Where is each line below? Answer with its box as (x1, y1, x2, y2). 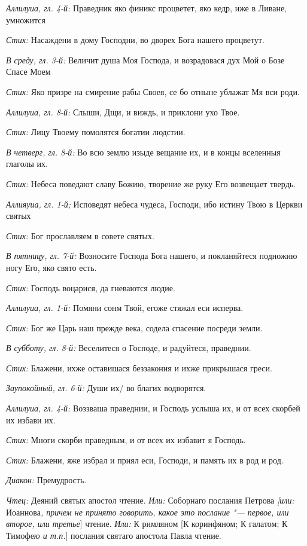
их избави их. (6, 413, 56, 426)
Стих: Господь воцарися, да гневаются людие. (6, 281, 175, 294)
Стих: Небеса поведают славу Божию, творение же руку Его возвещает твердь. (6, 177, 296, 190)
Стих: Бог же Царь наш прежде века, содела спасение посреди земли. (6, 321, 263, 334)
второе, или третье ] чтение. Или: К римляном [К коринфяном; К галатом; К (6, 517, 288, 530)
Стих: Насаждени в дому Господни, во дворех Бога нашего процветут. (6, 33, 265, 46)
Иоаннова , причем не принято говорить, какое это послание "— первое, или (6, 505, 289, 518)
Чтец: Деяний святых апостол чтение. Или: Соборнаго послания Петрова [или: (6, 494, 294, 507)
